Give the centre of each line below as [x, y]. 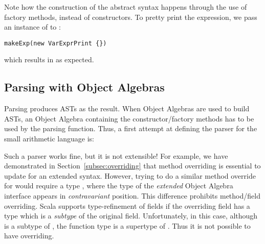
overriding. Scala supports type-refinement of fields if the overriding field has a [127, 205]
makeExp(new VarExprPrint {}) [56, 43]
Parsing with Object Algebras [84, 87]
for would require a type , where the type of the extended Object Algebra [119, 186]
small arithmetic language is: [49, 139]
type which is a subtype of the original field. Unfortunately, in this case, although [131, 216]
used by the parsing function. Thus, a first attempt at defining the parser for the [131, 128]
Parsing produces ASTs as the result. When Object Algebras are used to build [127, 108]
